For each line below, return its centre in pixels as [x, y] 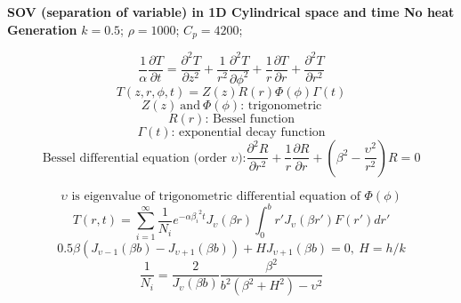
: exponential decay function [248, 132]
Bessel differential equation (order [134, 158]
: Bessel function [250, 119]
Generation [42, 29]
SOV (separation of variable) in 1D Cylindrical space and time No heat [231, 12]
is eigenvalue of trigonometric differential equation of [216, 196]
